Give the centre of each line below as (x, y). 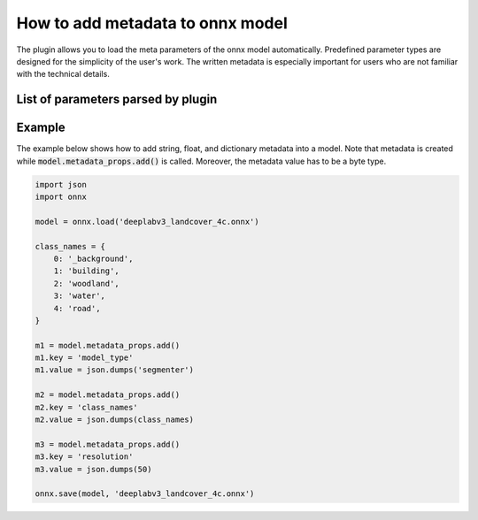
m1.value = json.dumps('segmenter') (115, 370)
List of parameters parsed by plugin (117, 99)
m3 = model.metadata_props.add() (108, 444)
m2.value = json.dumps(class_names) (115, 420)
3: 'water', (80, 296)
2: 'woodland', (86, 283)
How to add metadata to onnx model (152, 23)
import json (61, 184)
